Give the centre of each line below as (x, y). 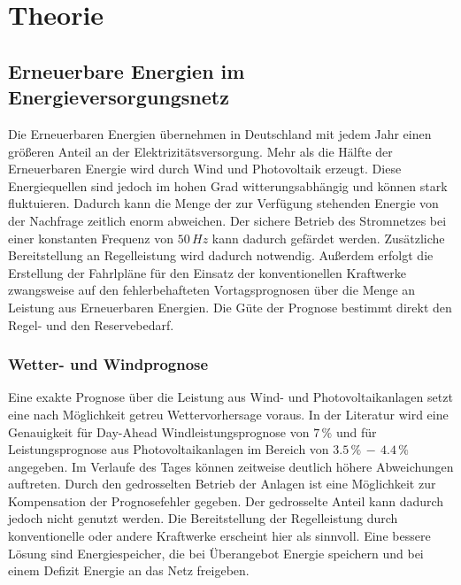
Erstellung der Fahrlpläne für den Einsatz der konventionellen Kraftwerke (207, 272)
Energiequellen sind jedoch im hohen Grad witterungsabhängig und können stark (228, 185)
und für (356, 431)
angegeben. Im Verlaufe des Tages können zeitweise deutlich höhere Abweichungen (231, 466)
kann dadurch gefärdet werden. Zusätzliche (328, 238)
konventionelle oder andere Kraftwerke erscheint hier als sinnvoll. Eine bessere (219, 536)
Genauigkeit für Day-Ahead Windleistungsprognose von (159, 431)
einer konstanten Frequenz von (91, 238)
